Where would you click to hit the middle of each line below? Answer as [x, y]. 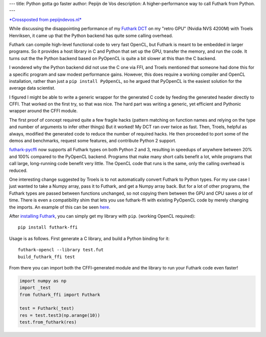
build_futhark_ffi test [47, 257]
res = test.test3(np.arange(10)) [60, 315]
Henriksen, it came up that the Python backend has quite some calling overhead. [91, 35]
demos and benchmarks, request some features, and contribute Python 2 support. [93, 141]
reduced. [18, 170]
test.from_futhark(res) [48, 322]
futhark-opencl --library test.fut [61, 250]
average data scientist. [32, 88]
